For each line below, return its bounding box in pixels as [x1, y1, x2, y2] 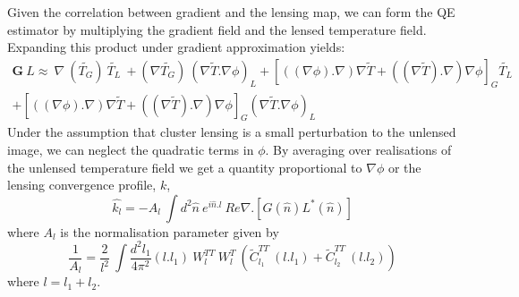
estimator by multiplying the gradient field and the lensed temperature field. [7, 20, 427, 38]
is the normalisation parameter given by [60, 222, 279, 241]
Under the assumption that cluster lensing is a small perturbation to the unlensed [7, 123, 456, 141]
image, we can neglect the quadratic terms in [7, 140, 254, 159]
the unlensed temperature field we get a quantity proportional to [7, 157, 362, 176]
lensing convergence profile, [7, 175, 157, 194]
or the [387, 157, 421, 176]
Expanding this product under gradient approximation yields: [7, 38, 345, 56]
